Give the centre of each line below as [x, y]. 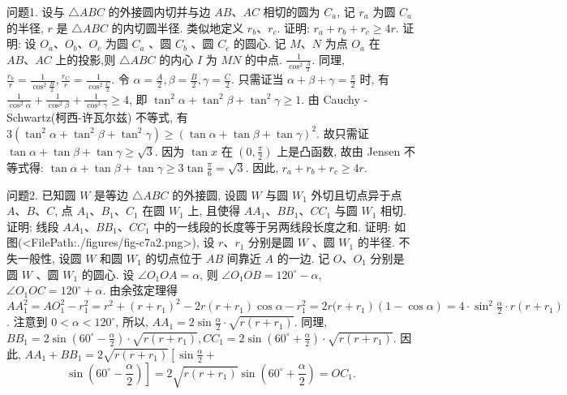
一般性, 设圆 [49, 258]
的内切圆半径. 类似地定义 [178, 27]
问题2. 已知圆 [41, 194]
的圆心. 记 [260, 43]
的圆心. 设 [108, 274]
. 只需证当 [257, 79]
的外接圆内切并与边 [159, 11]
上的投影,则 [86, 59]
